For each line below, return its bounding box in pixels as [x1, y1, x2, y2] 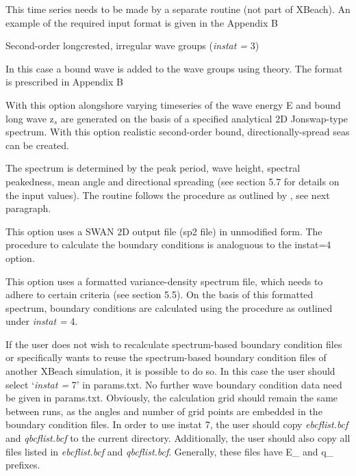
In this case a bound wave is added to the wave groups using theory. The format [5, 61, 343, 75]
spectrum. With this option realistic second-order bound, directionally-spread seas [5, 124, 350, 139]
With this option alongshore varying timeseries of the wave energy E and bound [5, 97, 341, 111]
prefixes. [5, 458, 40, 472]
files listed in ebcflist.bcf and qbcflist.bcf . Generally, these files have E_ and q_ [5, 444, 334, 458]
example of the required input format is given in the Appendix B [5, 15, 278, 29]
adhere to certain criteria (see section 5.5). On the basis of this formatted [5, 287, 314, 302]
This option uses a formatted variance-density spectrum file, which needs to [5, 274, 323, 288]
